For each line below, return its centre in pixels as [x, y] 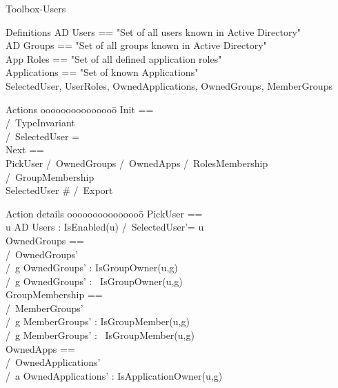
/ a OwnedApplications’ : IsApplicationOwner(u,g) [114, 375]
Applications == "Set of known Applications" [102, 72]
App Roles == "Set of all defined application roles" [114, 58]
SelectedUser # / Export [59, 190]
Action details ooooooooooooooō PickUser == [104, 213]
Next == [25, 149]
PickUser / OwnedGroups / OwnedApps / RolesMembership [137, 163]
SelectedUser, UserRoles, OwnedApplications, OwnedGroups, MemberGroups [169, 85]
